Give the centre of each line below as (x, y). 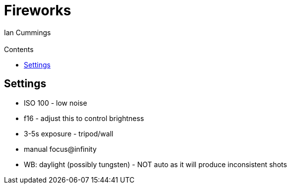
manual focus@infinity (60, 149)
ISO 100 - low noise (56, 103)
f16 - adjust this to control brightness (84, 118)
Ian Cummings (28, 32)
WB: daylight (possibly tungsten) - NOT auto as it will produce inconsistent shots (155, 164)
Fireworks (38, 10)
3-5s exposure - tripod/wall (69, 133)
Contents (19, 49)
